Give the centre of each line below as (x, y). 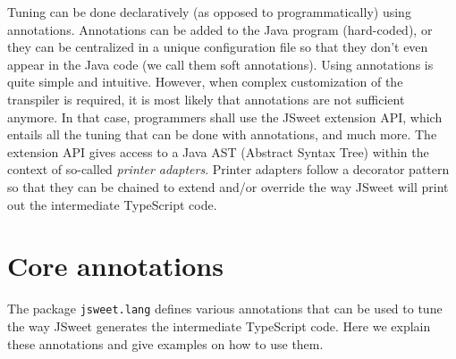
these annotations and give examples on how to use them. (165, 343)
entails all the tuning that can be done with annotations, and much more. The (222, 134)
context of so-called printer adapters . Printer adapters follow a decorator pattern (228, 169)
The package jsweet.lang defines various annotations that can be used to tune (225, 309)
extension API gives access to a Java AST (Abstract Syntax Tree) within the (218, 151)
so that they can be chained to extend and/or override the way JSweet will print (228, 186)
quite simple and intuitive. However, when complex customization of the (205, 82)
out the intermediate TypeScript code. (112, 204)
